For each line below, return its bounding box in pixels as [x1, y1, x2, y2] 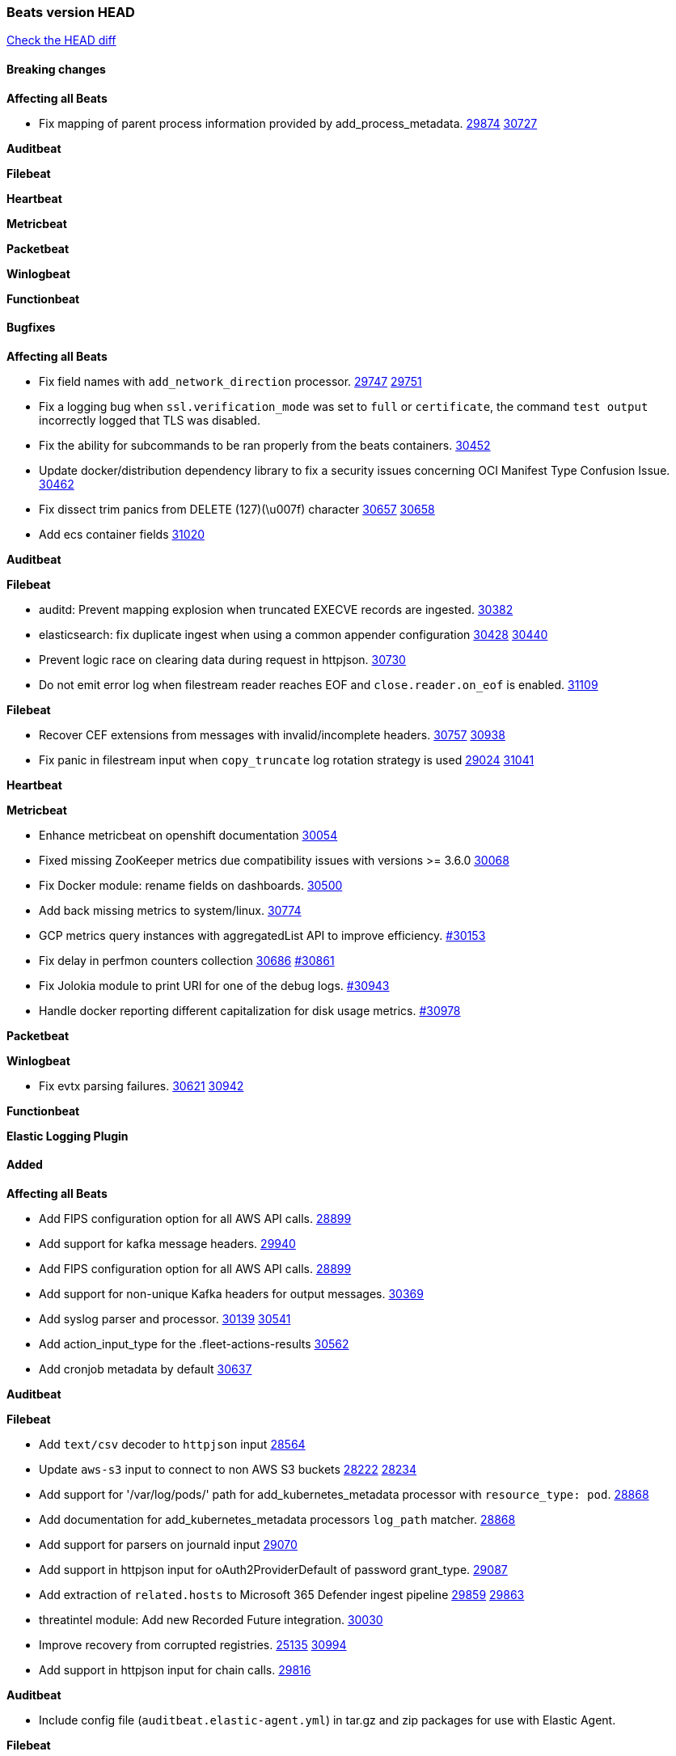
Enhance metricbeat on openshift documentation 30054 [39, 827, 338, 842]
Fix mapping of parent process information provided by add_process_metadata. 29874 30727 [39, 116, 538, 130]
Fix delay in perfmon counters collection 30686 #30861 [39, 953, 335, 967]
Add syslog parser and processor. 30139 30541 [39, 1312, 291, 1327]
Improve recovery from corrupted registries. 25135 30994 [39, 1638, 347, 1652]
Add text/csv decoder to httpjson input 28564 [39, 1437, 306, 1452]
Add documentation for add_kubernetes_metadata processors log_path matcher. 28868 [39, 1513, 516, 1527]
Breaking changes [6, 61, 106, 76]
